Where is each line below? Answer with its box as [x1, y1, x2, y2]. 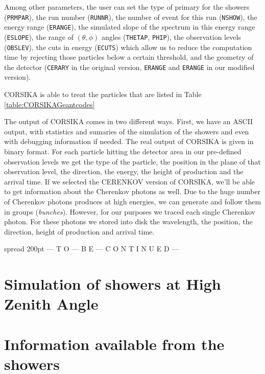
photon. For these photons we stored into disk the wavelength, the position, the [4, 216, 253, 227]
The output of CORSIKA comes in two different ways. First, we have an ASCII [4, 116, 253, 127]
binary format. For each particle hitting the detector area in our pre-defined [4, 146, 242, 157]
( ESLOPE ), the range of [4, 31, 74, 42]
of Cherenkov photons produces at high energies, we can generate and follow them [4, 196, 261, 206]
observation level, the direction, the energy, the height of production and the [4, 166, 244, 177]
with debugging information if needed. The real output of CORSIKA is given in [4, 136, 254, 147]
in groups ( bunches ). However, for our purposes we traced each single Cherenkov [4, 206, 255, 217]
